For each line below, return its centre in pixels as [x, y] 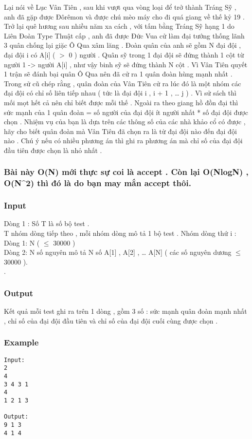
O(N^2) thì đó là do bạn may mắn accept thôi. [98, 183]
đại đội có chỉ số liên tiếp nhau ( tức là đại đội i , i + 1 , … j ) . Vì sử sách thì [120, 93]
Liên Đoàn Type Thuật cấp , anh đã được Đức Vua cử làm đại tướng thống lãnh [124, 35]
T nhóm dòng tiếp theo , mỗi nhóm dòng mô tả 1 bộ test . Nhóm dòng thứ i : [120, 233]
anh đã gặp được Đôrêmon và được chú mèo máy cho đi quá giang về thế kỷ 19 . [124, 16]
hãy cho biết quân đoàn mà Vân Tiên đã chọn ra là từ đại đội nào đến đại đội [120, 131]
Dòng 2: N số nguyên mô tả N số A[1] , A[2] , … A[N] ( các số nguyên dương [118, 252]
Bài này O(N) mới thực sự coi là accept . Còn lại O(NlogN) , [126, 172]
